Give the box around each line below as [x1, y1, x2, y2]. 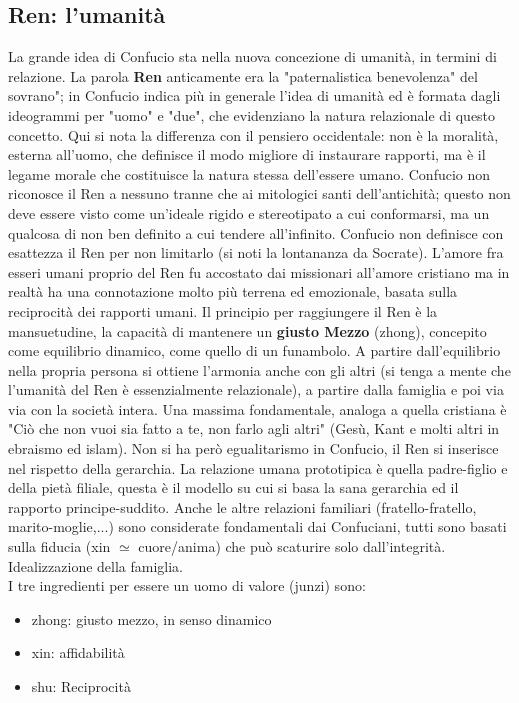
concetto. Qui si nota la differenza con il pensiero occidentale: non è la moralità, [8, 124, 499, 145]
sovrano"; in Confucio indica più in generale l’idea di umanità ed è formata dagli [8, 85, 501, 106]
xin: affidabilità [31, 642, 125, 663]
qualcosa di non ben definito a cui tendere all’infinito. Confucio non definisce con [8, 222, 504, 243]
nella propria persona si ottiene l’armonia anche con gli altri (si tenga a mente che [8, 359, 511, 380]
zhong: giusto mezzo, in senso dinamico [31, 608, 272, 629]
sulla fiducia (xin [8, 536, 111, 557]
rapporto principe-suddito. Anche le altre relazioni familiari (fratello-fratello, [8, 496, 477, 517]
